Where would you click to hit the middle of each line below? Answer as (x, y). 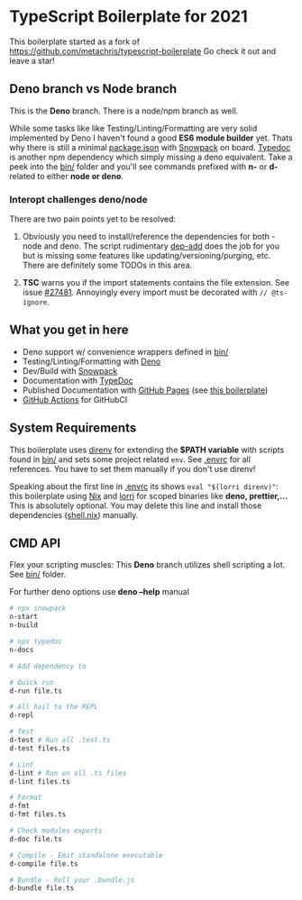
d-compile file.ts (44, 864)
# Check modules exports (56, 831)
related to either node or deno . (67, 176)
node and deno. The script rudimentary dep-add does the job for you (151, 246)
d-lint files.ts (40, 781)
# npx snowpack (38, 609)
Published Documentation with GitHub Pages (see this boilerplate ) (145, 390)
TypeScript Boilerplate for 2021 (128, 17)
